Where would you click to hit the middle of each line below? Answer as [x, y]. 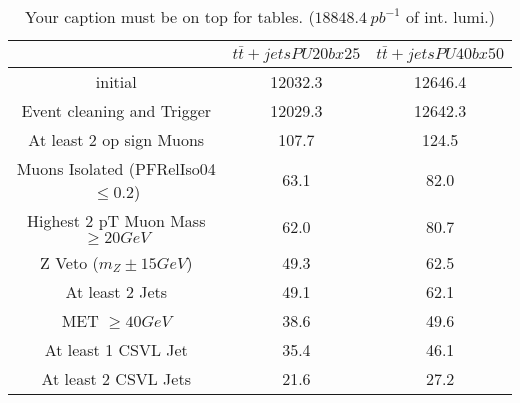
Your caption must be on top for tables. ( [169, 16]
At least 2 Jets [116, 291]
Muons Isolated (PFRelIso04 [116, 168]
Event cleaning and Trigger [116, 110]
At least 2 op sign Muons [116, 139]
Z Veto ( [69, 262]
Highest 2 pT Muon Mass [116, 220]
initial [116, 81]
